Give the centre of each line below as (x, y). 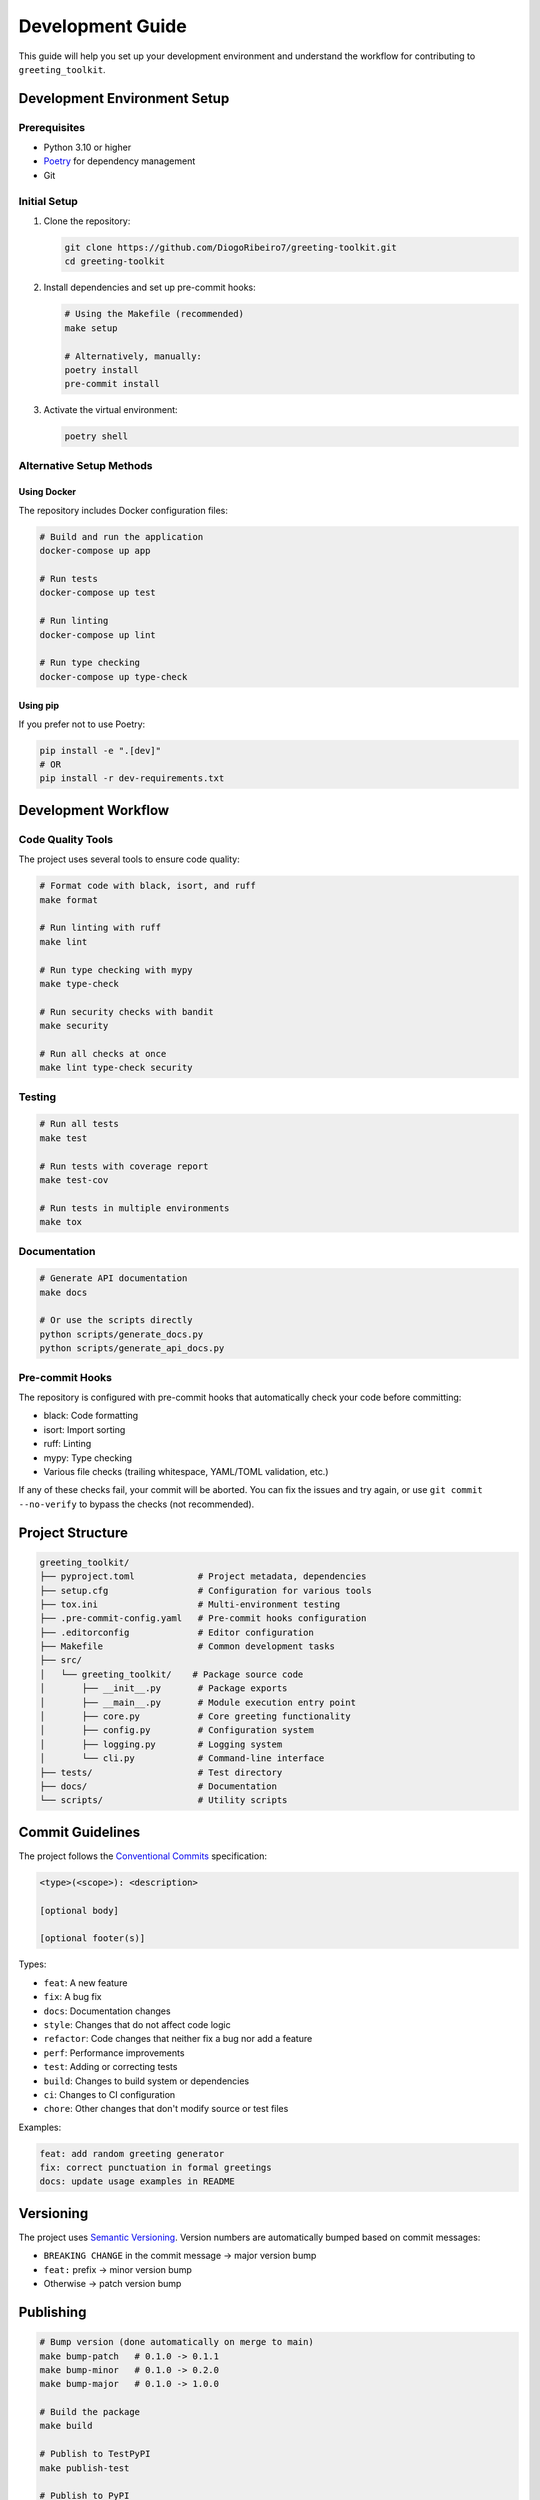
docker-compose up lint (98, 634)
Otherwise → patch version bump (112, 2284)
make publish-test (84, 2468)
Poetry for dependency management (119, 161)
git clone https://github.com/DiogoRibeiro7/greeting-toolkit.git (230, 247)
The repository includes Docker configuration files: (123, 510)
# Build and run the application (121, 536)
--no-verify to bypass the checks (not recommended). (136, 1504)
